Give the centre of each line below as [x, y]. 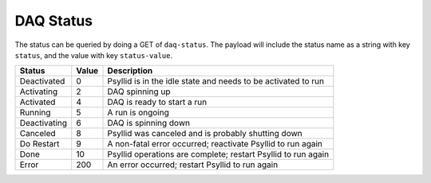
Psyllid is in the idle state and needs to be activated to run [216, 81]
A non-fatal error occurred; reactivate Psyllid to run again [215, 144]
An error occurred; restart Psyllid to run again [193, 165]
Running [35, 113]
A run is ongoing [138, 113]
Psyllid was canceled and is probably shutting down [205, 134]
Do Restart [40, 144]
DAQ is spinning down [149, 123]
